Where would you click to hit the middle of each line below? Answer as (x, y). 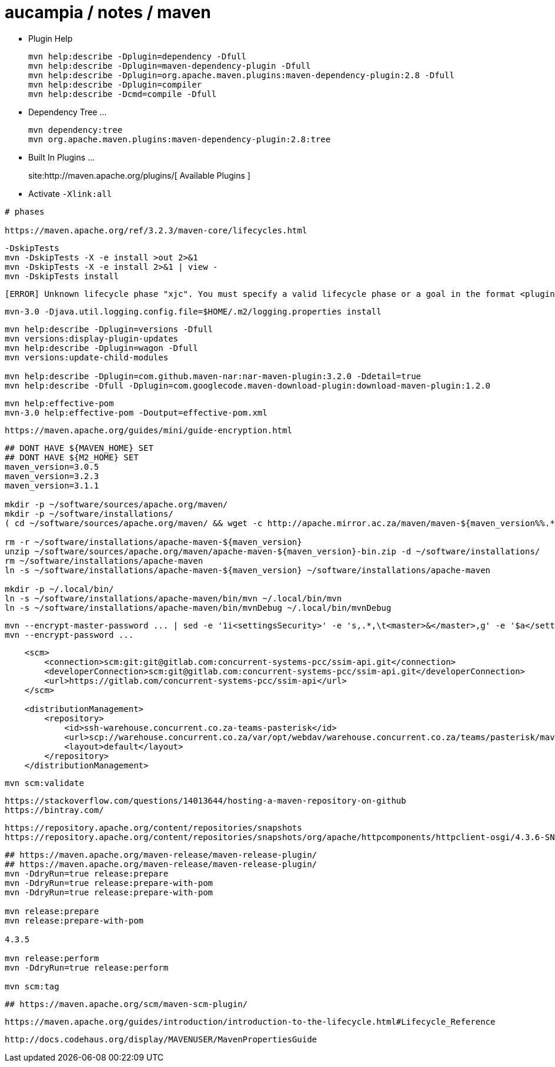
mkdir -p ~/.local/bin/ (59, 589)
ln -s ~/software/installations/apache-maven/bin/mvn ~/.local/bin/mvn (173, 598)
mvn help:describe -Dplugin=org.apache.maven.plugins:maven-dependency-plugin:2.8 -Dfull (241, 75)
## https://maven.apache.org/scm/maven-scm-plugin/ (126, 1004)
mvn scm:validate (44, 783)
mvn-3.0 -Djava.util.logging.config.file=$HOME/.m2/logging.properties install (193, 311)
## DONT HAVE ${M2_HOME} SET (72, 457)
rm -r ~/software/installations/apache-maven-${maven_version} (153, 542)
